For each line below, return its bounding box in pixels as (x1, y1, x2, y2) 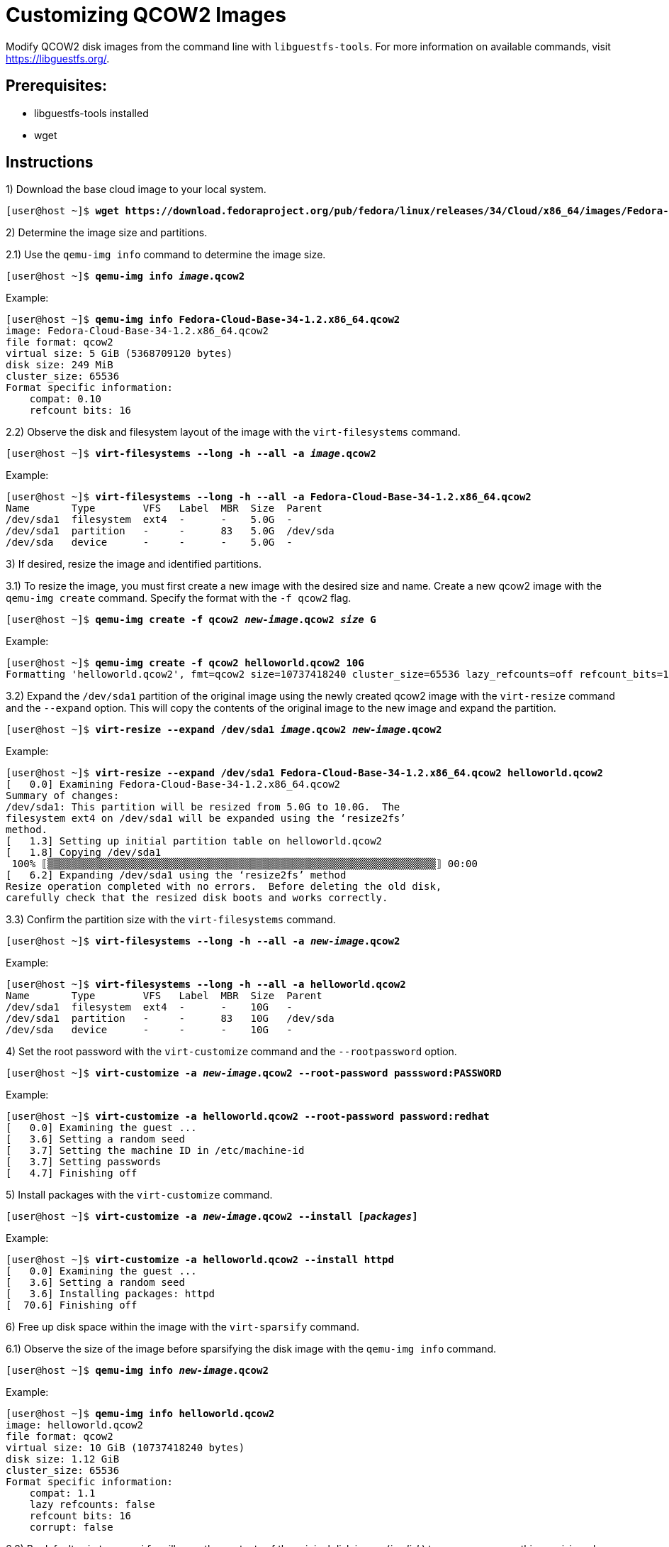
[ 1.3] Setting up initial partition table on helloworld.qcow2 (6, 835, 383, 847)
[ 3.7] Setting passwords (6, 1156, 162, 1168)
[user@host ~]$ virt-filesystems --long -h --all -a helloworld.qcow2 (6, 979, 406, 991)
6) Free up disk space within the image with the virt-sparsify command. (6, 1321, 359, 1333)
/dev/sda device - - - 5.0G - (6, 536, 293, 549)
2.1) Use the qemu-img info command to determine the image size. (6, 248, 326, 261)
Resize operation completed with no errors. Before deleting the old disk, (6, 881, 442, 893)
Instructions (6, 153, 94, 172)
